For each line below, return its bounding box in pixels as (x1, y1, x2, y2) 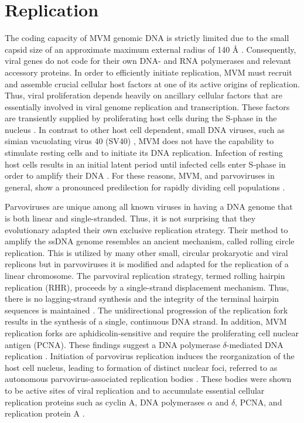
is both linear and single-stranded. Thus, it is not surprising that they (5, 212, 256, 224)
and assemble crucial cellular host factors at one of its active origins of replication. (5, 77, 300, 90)
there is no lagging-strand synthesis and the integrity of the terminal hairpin (5, 292, 279, 305)
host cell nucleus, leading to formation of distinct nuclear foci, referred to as (5, 361, 278, 373)
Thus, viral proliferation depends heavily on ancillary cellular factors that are (5, 89, 282, 101)
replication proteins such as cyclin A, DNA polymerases (5, 395, 205, 408)
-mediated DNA (226, 338, 283, 350)
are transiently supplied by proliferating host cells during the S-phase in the (5, 112, 277, 124)
